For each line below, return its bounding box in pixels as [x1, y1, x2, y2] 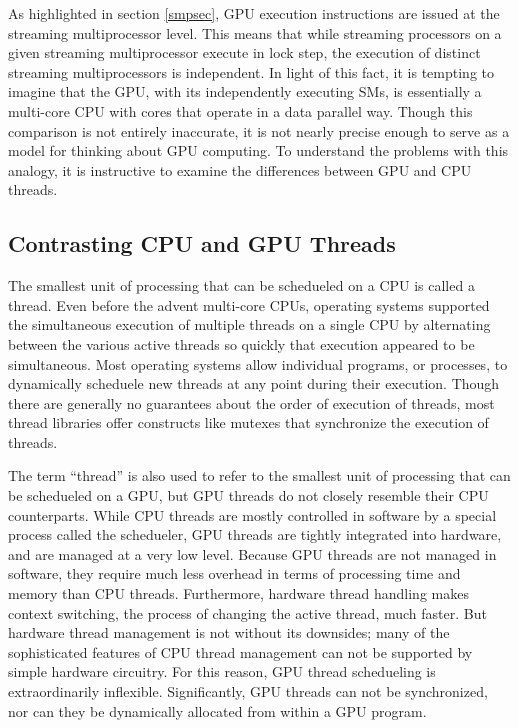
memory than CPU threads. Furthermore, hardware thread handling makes [8, 583, 469, 604]
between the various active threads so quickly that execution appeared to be [8, 333, 475, 354]
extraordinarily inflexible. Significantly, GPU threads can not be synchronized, [8, 681, 488, 702]
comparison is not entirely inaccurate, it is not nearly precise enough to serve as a [8, 120, 510, 141]
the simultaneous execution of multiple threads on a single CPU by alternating [8, 314, 491, 335]
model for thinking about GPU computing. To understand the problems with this [8, 140, 509, 161]
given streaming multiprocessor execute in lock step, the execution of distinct [8, 42, 481, 63]
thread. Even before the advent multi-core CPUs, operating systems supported [8, 294, 490, 315]
